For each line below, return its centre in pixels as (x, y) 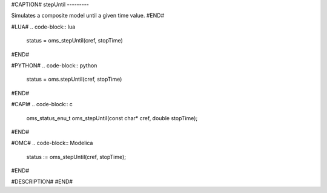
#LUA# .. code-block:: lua (43, 27)
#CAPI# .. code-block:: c (42, 104)
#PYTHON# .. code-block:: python (54, 65)
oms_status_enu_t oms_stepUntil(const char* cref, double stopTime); (112, 118)
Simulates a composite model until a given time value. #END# (88, 16)
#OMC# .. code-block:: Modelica (52, 143)
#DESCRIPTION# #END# (42, 181)
